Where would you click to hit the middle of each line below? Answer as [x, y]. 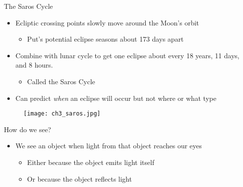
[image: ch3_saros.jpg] [62, 114]
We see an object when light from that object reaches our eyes [109, 146]
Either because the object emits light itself [91, 162]
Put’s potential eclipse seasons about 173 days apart [105, 39]
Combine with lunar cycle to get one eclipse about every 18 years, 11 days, [127, 55]
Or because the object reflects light [79, 178]
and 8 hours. [34, 65]
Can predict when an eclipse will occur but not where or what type [116, 98]
